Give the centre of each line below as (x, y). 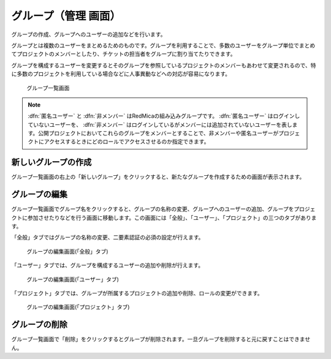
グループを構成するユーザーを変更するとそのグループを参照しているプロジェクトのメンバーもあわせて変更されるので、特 (164, 65)
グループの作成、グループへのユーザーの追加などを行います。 (89, 34)
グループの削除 (39, 325)
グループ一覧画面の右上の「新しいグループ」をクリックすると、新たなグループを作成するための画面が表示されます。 (158, 177)
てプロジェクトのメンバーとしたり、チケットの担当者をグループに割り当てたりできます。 (124, 54)
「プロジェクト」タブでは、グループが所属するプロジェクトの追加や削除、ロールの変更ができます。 (137, 293)
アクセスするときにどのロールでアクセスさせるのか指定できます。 (127, 142)
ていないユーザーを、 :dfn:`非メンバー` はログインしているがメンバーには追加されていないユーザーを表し (160, 124)
